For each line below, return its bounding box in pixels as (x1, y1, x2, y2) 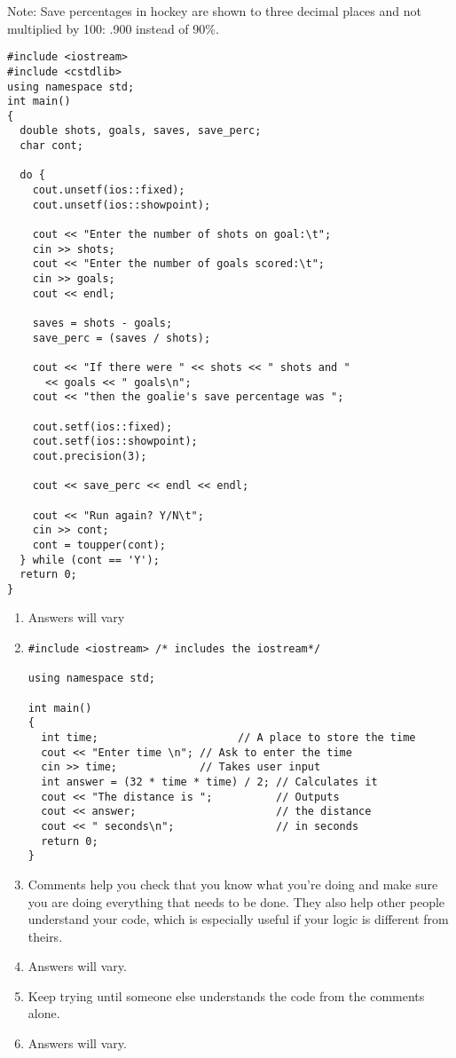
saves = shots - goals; (32, 317, 173, 329)
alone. (28, 1004, 60, 1022)
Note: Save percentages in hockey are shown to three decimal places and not (7, 2, 421, 20)
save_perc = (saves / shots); (32, 331, 211, 344)
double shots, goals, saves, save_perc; (20, 124, 262, 138)
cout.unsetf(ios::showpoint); (32, 198, 211, 211)
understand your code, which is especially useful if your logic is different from (28, 910, 449, 928)
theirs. (28, 927, 63, 945)
